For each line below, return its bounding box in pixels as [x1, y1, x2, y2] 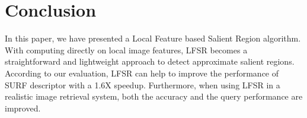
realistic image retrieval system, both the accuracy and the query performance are [5, 90, 303, 103]
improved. [5, 101, 41, 114]
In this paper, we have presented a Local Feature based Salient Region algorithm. [5, 32, 301, 44]
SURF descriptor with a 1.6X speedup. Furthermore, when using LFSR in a [5, 78, 280, 91]
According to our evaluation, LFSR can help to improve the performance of [5, 66, 279, 79]
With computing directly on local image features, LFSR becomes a [5, 43, 248, 56]
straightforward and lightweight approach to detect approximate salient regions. [5, 55, 295, 68]
